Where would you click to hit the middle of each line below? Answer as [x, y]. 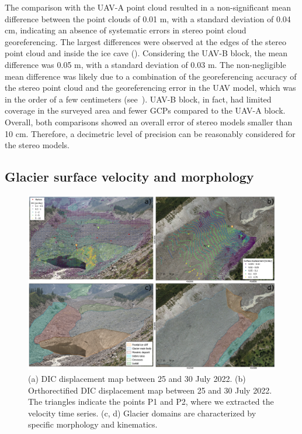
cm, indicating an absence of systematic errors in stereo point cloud [126, 30]
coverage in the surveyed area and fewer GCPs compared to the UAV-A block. [145, 110]
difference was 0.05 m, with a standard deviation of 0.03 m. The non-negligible [145, 64]
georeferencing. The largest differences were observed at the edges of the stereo [146, 41]
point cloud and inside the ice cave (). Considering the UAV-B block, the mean [146, 53]
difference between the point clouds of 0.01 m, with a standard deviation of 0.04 [148, 18]
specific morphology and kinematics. [93, 424]
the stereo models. [37, 145]
